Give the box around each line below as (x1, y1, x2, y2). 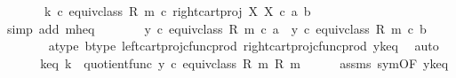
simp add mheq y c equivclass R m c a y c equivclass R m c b (6, 19, 427, 37)
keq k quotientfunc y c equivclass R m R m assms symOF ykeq (40, 53, 449, 72)
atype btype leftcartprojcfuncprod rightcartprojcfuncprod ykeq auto (48, 36, 439, 55)
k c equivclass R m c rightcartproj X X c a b (44, 2, 311, 19)
